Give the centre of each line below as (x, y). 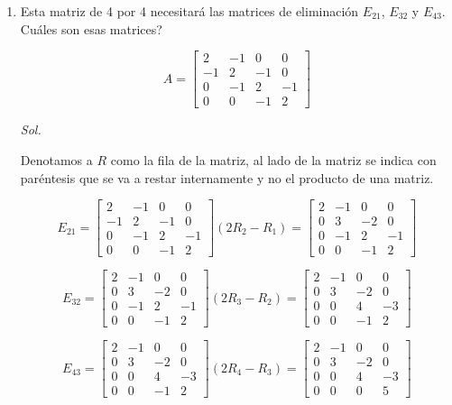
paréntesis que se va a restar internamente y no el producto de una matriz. (227, 177)
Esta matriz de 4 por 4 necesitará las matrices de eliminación (189, 11)
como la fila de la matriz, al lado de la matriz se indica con (273, 159)
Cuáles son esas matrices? (91, 28)
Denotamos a (56, 159)
